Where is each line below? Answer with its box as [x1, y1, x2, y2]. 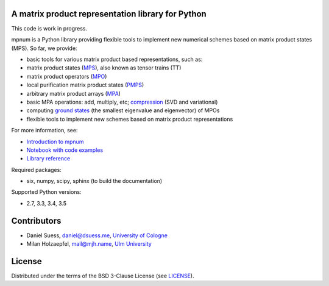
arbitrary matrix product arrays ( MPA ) [26, 90, 121, 97]
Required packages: [11, 166, 62, 173]
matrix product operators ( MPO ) [26, 73, 107, 80]
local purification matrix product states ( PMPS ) [26, 81, 144, 88]
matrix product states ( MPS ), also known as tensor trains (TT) [26, 64, 182, 71]
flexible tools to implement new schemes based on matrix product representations [26, 115, 233, 123]
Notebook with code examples [26, 146, 104, 154]
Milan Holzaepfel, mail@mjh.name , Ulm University [26, 240, 152, 248]
